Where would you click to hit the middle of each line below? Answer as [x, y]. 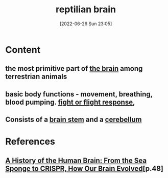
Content [23, 50]
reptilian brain [86, 9]
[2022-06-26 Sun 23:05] [86, 24]
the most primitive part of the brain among [74, 68]
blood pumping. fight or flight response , [70, 102]
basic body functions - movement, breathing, [79, 94]
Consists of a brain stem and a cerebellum [74, 120]
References [30, 142]
